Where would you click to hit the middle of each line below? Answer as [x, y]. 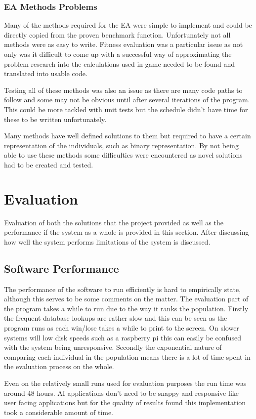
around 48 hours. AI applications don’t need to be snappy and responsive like [121, 393]
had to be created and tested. [49, 164]
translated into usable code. [46, 73]
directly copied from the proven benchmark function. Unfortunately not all [117, 34]
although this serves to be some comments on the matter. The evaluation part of [126, 299]
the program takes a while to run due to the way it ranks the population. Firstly [126, 308]
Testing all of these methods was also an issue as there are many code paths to [123, 90]
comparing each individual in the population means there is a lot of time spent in [127, 356]
